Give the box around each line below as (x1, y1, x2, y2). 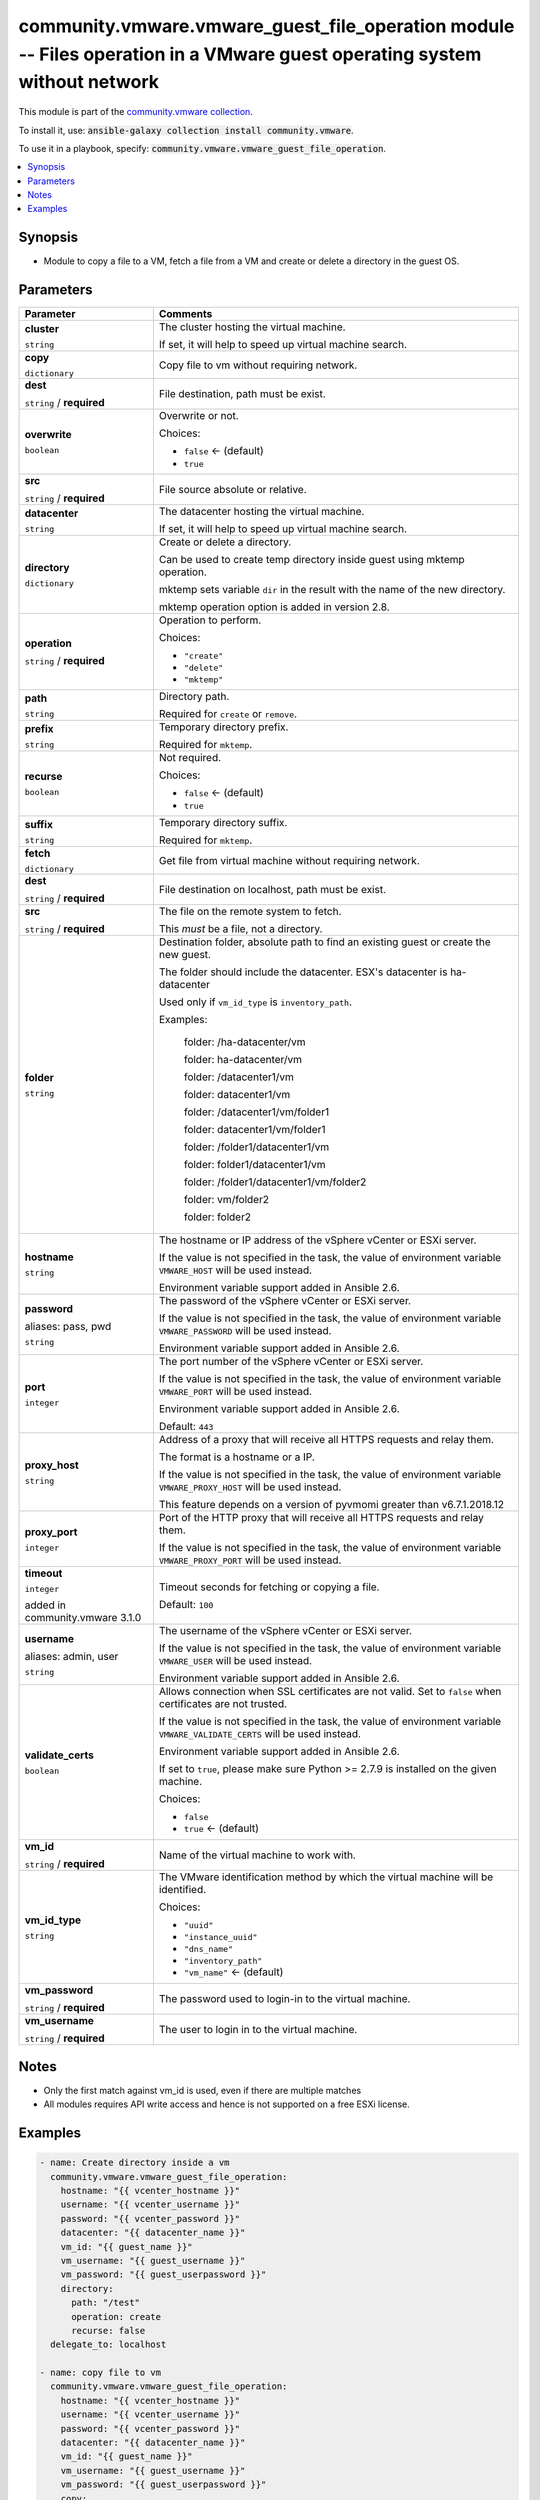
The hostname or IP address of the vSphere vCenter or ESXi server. (158, 1233, 477, 1247)
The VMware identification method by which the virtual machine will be (158, 1870, 494, 1884)
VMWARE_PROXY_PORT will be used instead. (158, 1553, 342, 1567)
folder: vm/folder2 (183, 1193, 270, 1207)
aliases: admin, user (24, 1649, 119, 1663)
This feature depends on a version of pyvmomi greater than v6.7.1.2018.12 (158, 1498, 505, 1512)
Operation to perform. (158, 613, 262, 627)
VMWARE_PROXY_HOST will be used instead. (158, 1480, 342, 1494)
